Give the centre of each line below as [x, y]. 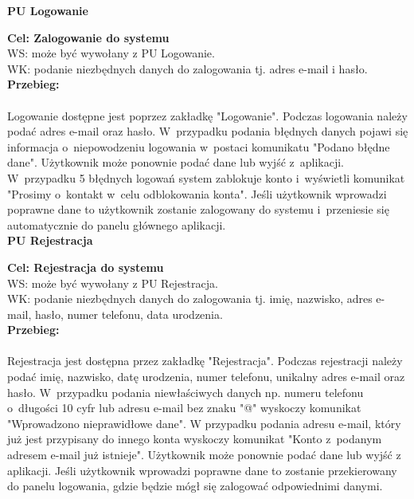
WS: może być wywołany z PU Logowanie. [111, 53]
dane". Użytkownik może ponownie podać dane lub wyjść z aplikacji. [176, 162]
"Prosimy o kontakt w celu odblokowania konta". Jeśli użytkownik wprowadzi [197, 193]
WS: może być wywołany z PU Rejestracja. [113, 283]
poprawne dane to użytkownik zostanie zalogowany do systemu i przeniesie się [198, 209]
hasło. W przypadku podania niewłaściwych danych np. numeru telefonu [186, 392]
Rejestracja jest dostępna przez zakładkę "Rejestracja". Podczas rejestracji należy [205, 361]
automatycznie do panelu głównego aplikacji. [117, 224]
